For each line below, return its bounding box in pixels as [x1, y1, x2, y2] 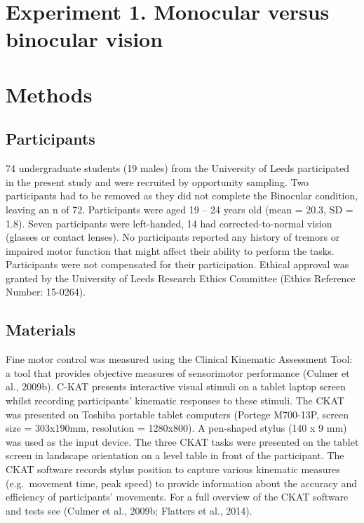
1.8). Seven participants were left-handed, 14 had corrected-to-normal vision [6, 216, 332, 230]
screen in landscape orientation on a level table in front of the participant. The [6, 448, 344, 463]
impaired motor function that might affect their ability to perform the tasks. [6, 243, 335, 258]
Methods [6, 79, 93, 108]
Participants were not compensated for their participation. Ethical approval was [6, 257, 349, 272]
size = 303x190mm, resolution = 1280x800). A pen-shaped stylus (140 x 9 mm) [6, 421, 347, 435]
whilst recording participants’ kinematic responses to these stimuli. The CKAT [6, 393, 344, 408]
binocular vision [6, 25, 163, 53]
